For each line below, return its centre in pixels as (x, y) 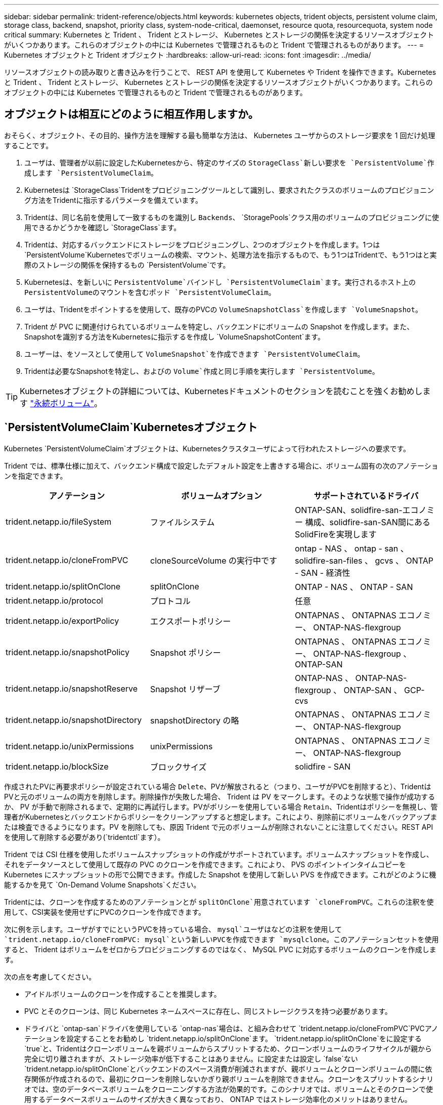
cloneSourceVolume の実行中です (214, 560)
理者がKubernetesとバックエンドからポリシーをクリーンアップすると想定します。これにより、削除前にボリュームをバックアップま (221, 817)
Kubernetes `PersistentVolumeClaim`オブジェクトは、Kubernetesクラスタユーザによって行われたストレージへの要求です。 (207, 448)
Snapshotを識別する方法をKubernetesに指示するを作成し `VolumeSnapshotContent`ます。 (174, 336)
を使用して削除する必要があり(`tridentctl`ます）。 (84, 837)
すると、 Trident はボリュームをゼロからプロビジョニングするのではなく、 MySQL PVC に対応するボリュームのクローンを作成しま (220, 949)
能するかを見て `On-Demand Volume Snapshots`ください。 (102, 884)
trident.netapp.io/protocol (54, 600)
